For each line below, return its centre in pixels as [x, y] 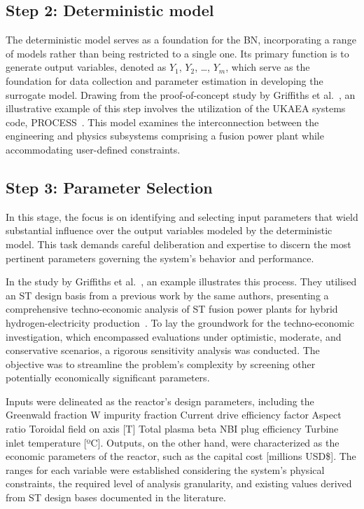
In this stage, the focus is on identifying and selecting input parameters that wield [182, 216]
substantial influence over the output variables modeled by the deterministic [169, 230]
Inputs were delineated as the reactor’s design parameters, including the [160, 401]
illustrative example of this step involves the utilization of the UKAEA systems [176, 108]
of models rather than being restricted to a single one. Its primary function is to [177, 53]
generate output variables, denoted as [86, 67]
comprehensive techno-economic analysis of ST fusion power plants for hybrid [172, 309]
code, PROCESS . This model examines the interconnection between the [162, 122]
